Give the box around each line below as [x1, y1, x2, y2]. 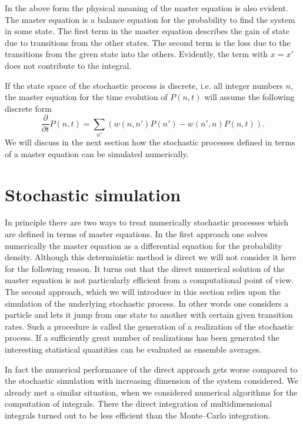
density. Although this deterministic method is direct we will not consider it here [5, 251, 297, 263]
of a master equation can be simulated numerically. [5, 147, 189, 160]
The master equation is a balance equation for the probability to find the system [5, 13, 295, 25]
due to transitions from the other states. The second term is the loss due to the [5, 36, 291, 48]
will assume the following [204, 91, 295, 103]
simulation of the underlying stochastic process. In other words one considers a [5, 297, 289, 309]
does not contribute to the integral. [5, 59, 132, 71]
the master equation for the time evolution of [5, 91, 168, 103]
